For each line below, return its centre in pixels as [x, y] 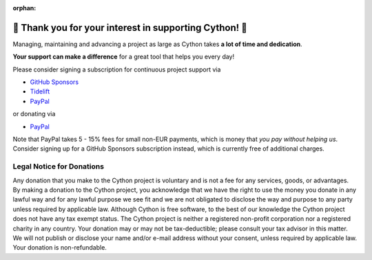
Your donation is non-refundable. [60, 248]
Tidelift [40, 91]
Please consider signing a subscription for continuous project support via [117, 69]
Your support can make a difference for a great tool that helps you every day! [124, 57]
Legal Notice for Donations [59, 166]
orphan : [24, 8]
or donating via [34, 114]
